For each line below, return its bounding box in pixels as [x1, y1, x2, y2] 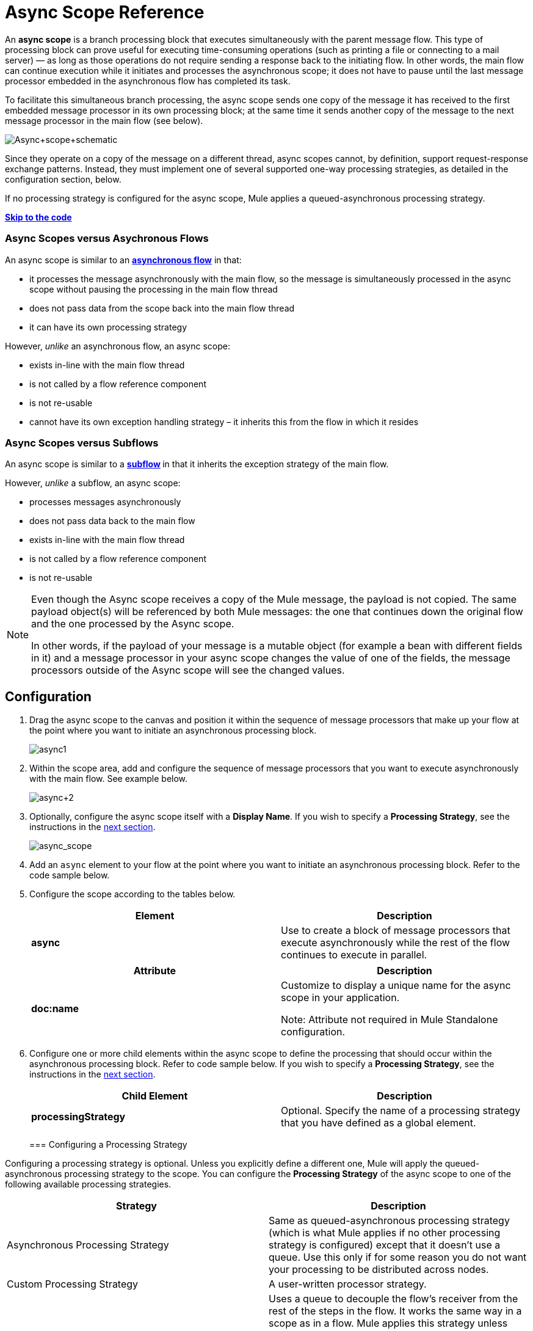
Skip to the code [5, 211, 72, 222]
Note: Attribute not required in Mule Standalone [281, 1013, 498, 1026]
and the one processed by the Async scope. [31, 618, 234, 630]
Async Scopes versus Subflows [5, 436, 159, 449]
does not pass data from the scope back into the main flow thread [29, 302, 295, 313]
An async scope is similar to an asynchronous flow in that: [5, 254, 242, 265]
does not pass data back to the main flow [29, 516, 195, 527]
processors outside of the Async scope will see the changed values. [31, 664, 345, 677]
